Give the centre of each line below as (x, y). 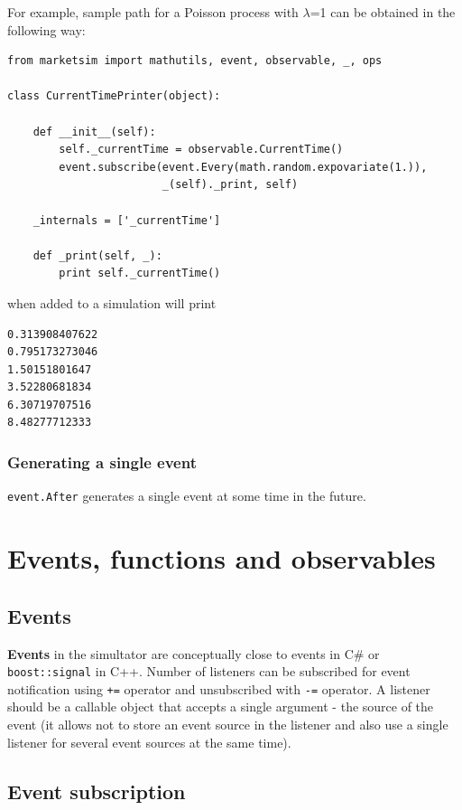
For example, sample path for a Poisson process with (153, 12)
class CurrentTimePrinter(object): (114, 96)
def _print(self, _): (97, 255)
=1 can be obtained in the (383, 12)
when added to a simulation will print (112, 302)
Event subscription (97, 791)
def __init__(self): (94, 132)
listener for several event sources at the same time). (149, 742)
